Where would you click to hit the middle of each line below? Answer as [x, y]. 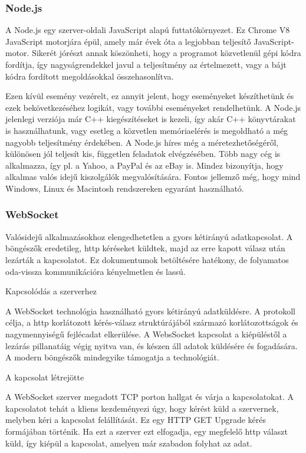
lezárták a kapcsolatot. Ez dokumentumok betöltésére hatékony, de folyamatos [147, 259]
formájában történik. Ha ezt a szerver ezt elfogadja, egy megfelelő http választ [147, 431]
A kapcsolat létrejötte [45, 377]
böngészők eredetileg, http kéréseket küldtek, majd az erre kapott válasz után [145, 248]
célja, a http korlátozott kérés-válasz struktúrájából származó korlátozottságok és [152, 322]
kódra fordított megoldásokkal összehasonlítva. [90, 76]
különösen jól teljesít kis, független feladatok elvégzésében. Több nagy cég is [143, 154]
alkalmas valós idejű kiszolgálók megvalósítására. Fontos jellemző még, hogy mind [153, 177]
